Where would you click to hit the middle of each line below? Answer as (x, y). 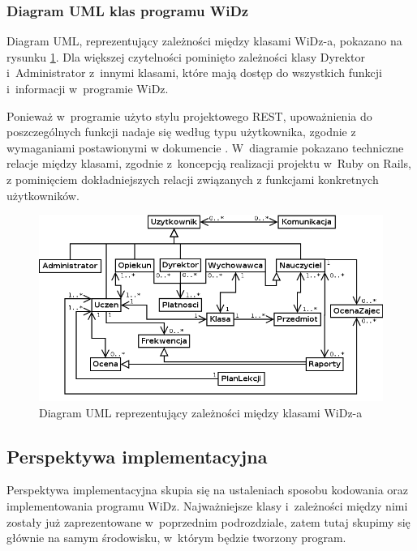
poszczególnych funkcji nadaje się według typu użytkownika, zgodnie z (181, 132)
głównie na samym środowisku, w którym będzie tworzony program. (176, 538)
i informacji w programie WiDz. (88, 88)
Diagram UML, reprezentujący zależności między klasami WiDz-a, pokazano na (204, 41)
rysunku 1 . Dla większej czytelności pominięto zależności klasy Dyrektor (186, 56)
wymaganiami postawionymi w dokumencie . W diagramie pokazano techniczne (205, 147)
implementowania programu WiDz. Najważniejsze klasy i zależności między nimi (207, 506)
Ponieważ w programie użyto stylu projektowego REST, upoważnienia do (189, 115)
